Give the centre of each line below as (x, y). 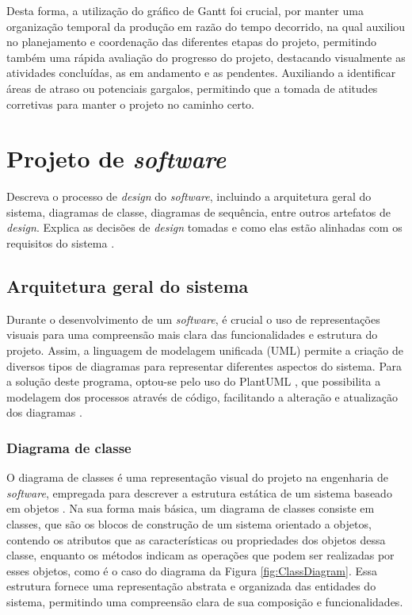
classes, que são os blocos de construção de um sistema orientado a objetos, (189, 524)
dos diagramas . (44, 412)
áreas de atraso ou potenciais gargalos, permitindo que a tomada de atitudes (192, 88)
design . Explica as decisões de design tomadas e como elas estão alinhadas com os (204, 227)
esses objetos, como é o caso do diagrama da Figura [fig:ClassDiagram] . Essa (192, 570)
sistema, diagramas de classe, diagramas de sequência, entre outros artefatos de (198, 211)
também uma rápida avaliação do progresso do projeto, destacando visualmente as (206, 57)
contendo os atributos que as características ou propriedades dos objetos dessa (196, 539)
